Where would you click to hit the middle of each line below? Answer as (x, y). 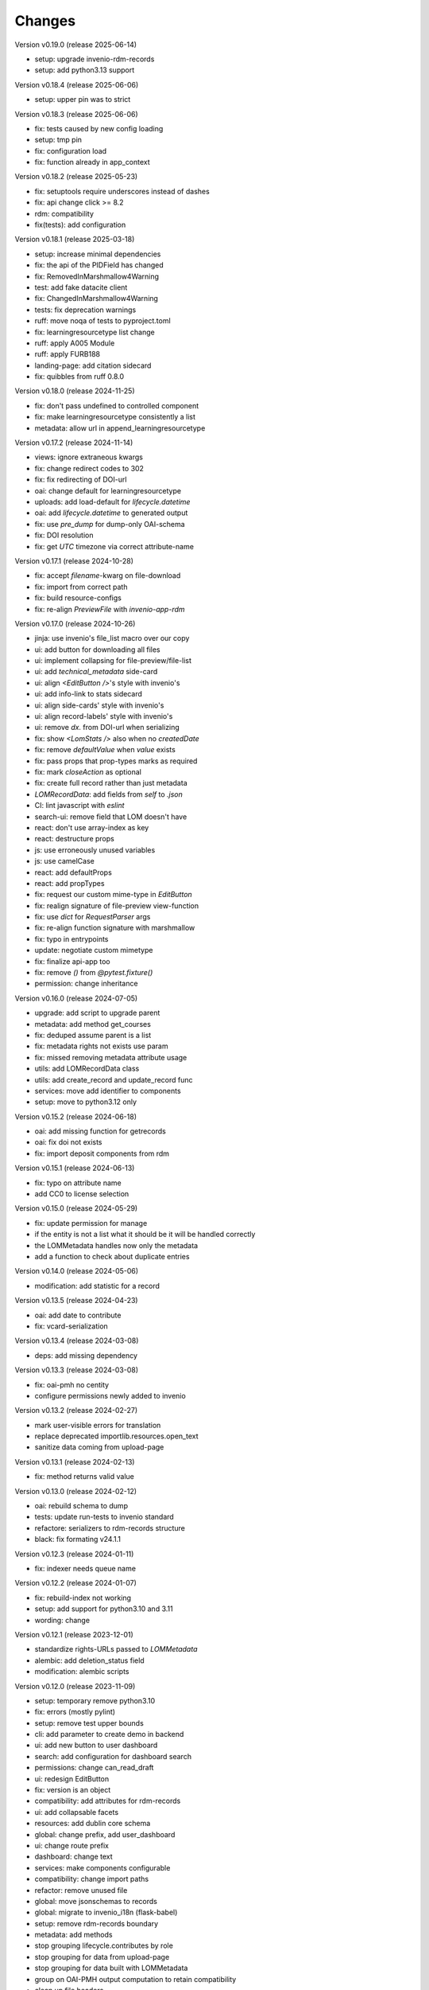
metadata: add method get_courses (93, 1024)
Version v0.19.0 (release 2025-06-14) (76, 45)
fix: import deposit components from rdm (102, 1153)
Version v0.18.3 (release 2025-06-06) (76, 114)
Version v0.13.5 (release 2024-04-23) (76, 1301)
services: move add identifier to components (108, 1091)
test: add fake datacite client (81, 287)
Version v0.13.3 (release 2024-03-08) (77, 1370)
